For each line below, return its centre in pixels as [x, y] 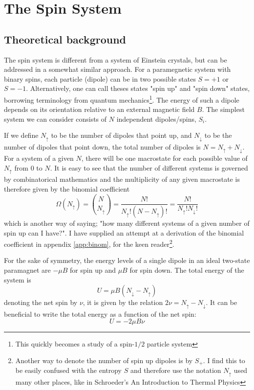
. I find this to [224, 360]
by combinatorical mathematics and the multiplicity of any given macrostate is [122, 179]
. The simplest [223, 109]
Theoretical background [65, 39]
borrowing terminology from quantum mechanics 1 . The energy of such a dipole [122, 99]
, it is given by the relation [123, 302]
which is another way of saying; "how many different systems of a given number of [127, 223]
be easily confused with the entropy [68, 370]
